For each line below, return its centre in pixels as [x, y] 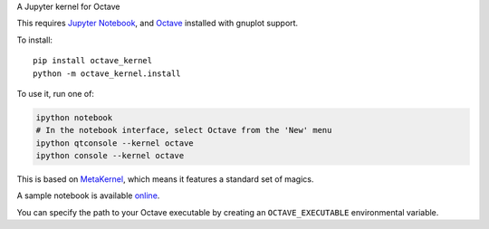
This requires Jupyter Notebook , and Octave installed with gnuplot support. [158, 24]
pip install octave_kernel [93, 61]
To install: [35, 40]
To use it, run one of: [56, 93]
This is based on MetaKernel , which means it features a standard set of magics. [165, 179]
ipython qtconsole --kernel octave [115, 143]
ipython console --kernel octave [110, 156]
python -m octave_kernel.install [107, 73]
